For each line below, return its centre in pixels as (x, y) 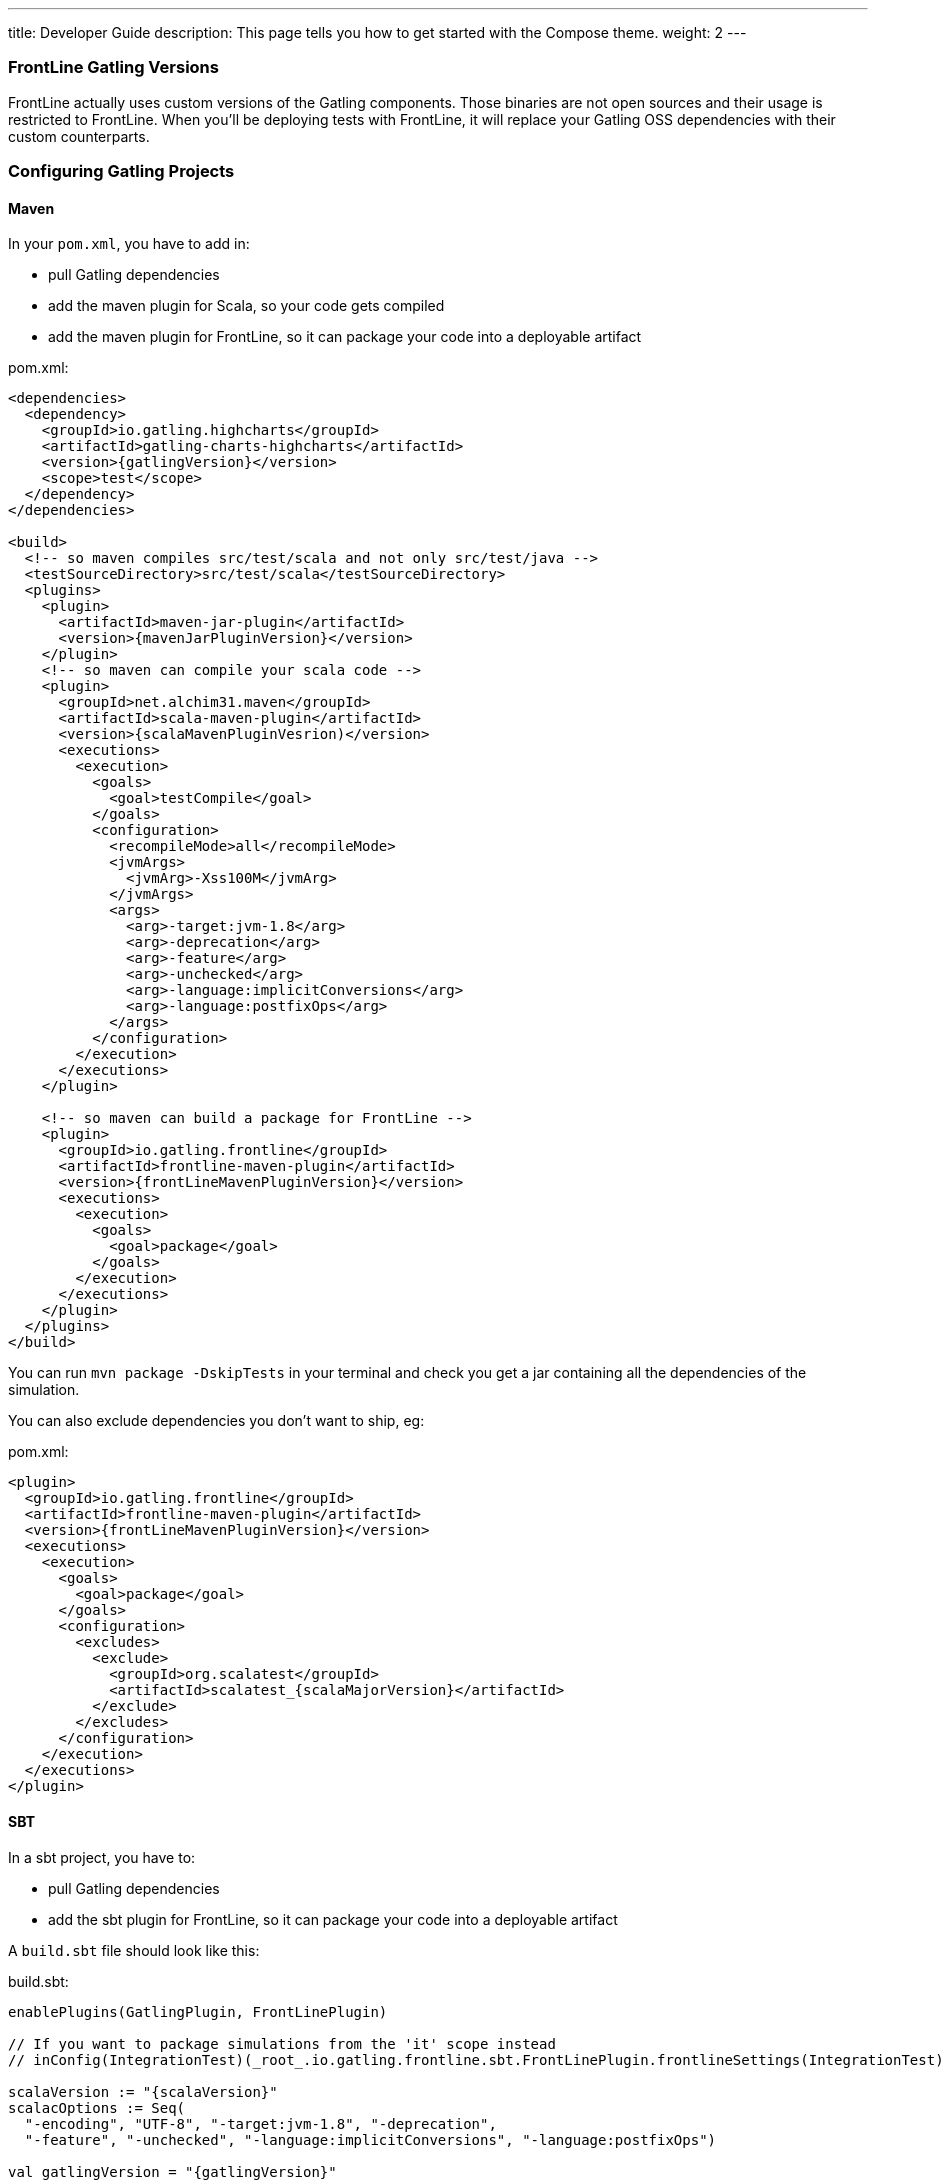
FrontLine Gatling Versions (113, 67)
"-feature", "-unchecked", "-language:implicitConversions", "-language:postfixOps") (370, 2139)
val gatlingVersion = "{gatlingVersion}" (172, 2171)
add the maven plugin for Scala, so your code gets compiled (246, 306)
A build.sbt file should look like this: (134, 1950)
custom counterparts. (79, 136)
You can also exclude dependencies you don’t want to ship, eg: (216, 1421)
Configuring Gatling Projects (121, 171)
